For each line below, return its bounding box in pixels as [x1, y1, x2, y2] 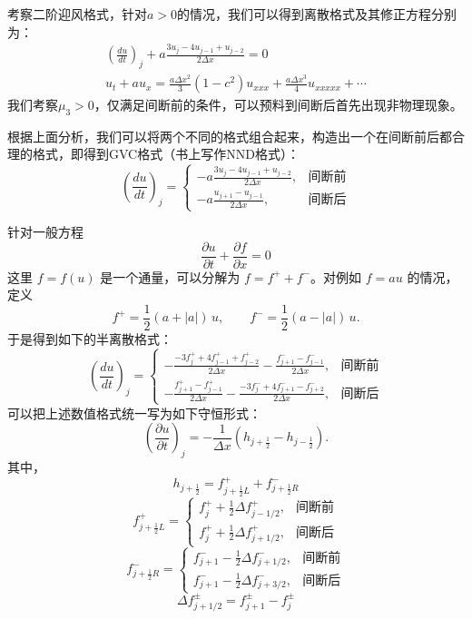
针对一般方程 [7, 222, 84, 241]
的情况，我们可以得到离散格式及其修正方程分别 [177, 5, 457, 23]
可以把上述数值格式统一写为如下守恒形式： [7, 403, 261, 422]
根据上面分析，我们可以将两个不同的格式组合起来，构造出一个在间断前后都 [7, 126, 452, 145]
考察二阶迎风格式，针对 [7, 5, 147, 23]
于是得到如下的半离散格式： [7, 329, 172, 349]
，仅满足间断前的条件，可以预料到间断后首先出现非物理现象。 [93, 95, 463, 114]
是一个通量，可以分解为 [100, 267, 241, 286]
